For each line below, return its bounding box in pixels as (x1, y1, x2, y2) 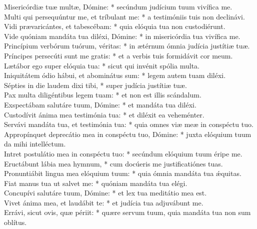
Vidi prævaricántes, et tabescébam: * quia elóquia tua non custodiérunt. (4, 21, 225, 31)
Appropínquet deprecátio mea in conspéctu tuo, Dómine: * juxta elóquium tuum (4, 128, 251, 139)
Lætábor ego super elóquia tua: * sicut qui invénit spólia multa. (4, 60, 199, 70)
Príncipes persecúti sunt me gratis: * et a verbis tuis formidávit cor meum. (4, 50, 233, 60)
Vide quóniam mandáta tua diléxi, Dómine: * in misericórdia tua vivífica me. (4, 30, 240, 41)
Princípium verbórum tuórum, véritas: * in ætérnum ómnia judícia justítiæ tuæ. (4, 40, 250, 51)
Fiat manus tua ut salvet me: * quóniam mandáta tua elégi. (4, 177, 187, 188)
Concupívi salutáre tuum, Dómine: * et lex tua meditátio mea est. (4, 187, 207, 198)
